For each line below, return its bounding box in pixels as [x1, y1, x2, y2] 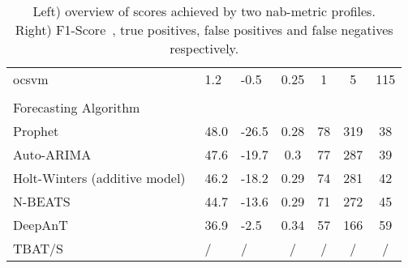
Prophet [13, 121, 59, 140]
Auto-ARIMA [13, 145, 92, 164]
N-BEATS [13, 192, 71, 211]
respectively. [170, 39, 239, 57]
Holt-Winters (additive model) [13, 168, 186, 187]
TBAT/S [13, 239, 64, 257]
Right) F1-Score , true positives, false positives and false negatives [15, 20, 393, 39]
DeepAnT [13, 215, 68, 234]
